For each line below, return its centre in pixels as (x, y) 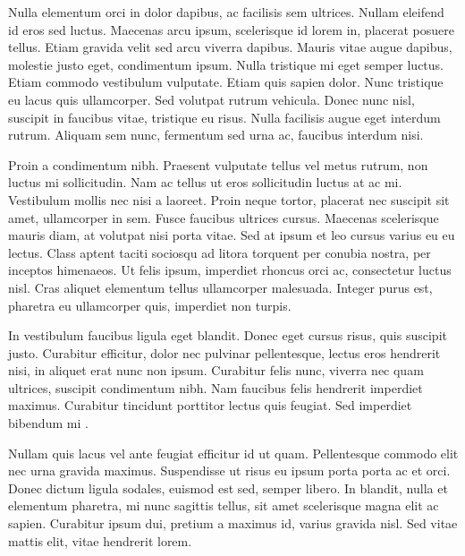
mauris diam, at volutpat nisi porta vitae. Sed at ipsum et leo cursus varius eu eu (232, 235)
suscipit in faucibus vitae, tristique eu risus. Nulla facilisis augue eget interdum (224, 117)
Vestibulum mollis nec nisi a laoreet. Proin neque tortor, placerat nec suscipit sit (229, 199)
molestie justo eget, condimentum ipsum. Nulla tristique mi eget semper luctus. (226, 64)
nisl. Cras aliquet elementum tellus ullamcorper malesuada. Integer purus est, (220, 287)
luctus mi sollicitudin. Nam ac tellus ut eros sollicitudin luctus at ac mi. (205, 182)
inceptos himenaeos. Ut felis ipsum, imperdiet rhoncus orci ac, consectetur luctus (230, 270)
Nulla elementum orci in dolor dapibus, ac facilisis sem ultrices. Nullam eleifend (226, 12)
